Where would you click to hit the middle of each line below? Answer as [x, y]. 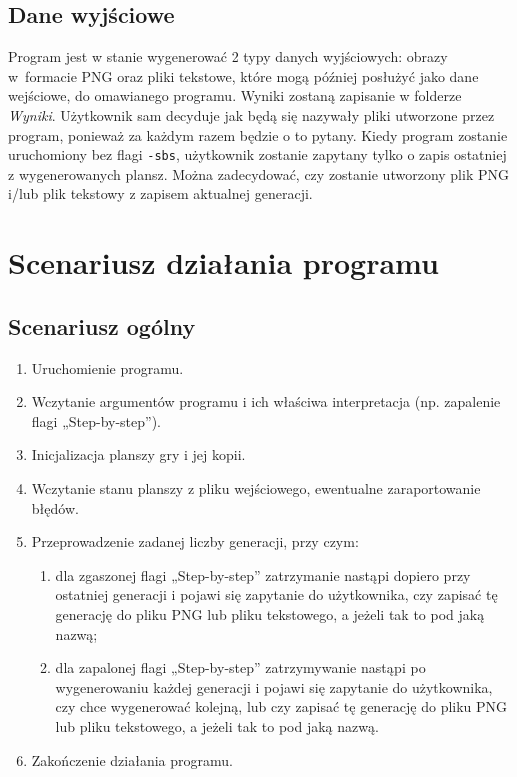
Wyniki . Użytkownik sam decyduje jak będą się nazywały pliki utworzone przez [251, 114]
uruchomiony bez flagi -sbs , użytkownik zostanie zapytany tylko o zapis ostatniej [257, 154]
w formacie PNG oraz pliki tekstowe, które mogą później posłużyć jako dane [243, 75]
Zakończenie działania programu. [132, 759]
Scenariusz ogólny [102, 325]
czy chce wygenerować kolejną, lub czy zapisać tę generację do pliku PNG [281, 706]
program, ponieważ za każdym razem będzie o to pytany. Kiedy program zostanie [258, 134]
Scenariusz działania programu [223, 262]
